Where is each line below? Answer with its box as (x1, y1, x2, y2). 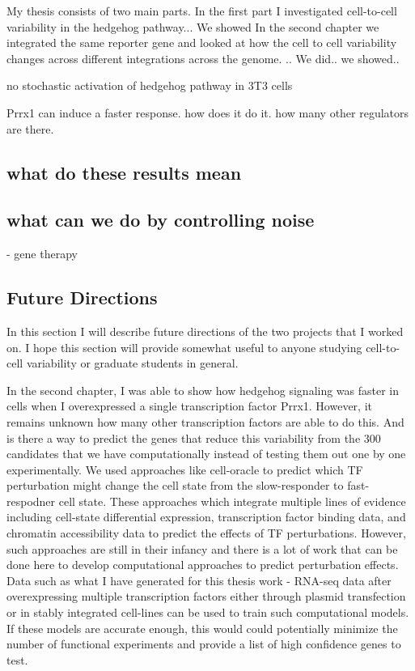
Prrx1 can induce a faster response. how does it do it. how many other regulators (6, 104, 409, 121)
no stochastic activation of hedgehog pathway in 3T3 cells (6, 77, 293, 94)
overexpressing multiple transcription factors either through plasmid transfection (6, 588, 406, 605)
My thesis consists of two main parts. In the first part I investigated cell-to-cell (6, 2, 397, 19)
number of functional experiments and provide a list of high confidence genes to (6, 635, 401, 652)
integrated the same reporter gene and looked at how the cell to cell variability (6, 34, 397, 51)
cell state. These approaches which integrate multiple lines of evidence (58, 492, 406, 509)
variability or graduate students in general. (26, 355, 239, 372)
